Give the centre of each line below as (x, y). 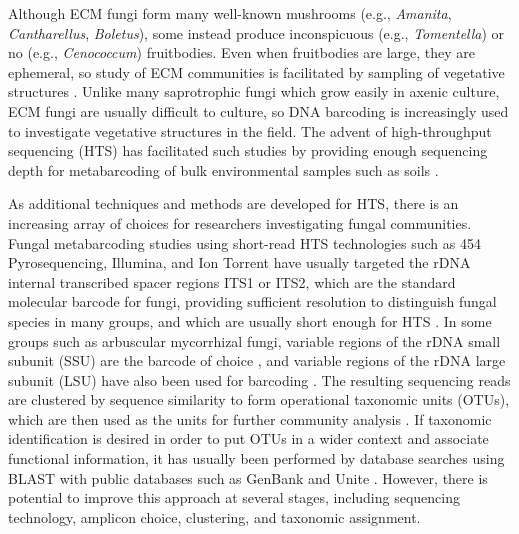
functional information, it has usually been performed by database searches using (256, 458)
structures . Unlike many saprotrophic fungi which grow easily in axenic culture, (254, 91)
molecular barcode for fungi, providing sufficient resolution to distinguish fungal (252, 301)
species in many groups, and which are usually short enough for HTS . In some (250, 320)
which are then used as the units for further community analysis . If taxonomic (250, 418)
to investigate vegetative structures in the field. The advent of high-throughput (250, 130)
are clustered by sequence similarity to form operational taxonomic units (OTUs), (259, 399)
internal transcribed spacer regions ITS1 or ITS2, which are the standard (232, 281)
